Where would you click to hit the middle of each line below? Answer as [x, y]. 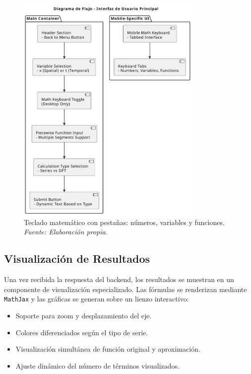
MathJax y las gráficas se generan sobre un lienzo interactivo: [96, 299]
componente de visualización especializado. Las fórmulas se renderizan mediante [125, 289]
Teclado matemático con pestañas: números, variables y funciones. [124, 222]
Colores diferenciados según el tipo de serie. [82, 332]
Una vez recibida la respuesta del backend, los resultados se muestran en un [119, 279]
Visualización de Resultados [77, 259]
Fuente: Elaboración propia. [66, 232]
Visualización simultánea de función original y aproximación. [108, 349]
